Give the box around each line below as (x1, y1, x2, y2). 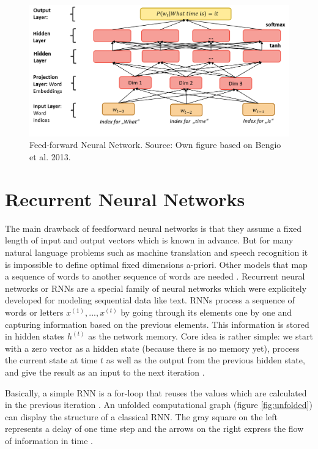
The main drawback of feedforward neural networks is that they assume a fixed (5, 221, 302, 234)
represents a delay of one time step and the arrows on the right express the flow (5, 422, 304, 435)
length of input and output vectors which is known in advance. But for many (5, 234, 294, 247)
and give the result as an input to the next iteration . (5, 365, 205, 378)
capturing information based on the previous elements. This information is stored (5, 317, 309, 330)
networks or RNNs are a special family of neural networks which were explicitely (5, 281, 307, 294)
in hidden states (5, 330, 65, 343)
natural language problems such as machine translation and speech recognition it (5, 245, 308, 258)
